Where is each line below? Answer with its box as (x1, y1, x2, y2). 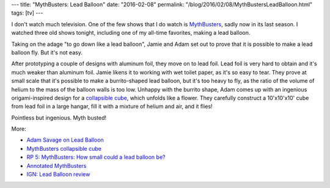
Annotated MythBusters (26, 162, 87, 169)
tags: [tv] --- (11, 9, 43, 16)
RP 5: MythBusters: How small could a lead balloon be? (26, 153, 166, 161)
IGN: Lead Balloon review (26, 171, 90, 178)
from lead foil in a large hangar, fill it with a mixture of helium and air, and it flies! (11, 103, 213, 110)
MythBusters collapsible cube (26, 145, 102, 152)
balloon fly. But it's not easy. (11, 49, 82, 56)
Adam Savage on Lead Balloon (26, 136, 104, 143)
